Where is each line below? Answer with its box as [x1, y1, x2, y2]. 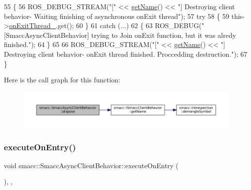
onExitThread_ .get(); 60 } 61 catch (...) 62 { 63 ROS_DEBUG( [9, 20, 202, 31]
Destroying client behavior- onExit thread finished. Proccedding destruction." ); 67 [4, 48, 248, 59]
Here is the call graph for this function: [4, 75, 120, 85]
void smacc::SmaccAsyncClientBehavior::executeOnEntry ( [4, 160, 179, 170]
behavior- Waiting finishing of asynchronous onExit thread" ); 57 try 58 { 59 [4, 11, 230, 21]
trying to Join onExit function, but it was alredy [91, 30, 236, 40]
